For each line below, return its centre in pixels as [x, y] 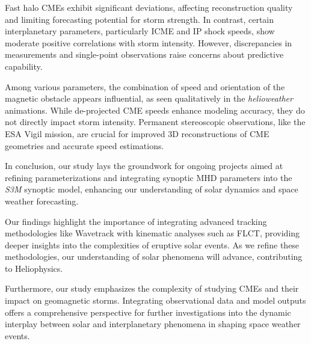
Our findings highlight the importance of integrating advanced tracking [136, 221]
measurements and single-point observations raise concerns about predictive [144, 54]
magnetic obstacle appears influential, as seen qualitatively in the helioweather [149, 98]
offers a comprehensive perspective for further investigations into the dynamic [148, 312]
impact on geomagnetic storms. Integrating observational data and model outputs [155, 300]
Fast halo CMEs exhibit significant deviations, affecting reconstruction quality [149, 7]
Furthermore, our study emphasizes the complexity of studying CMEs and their [152, 288]
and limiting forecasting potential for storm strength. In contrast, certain [140, 19]
